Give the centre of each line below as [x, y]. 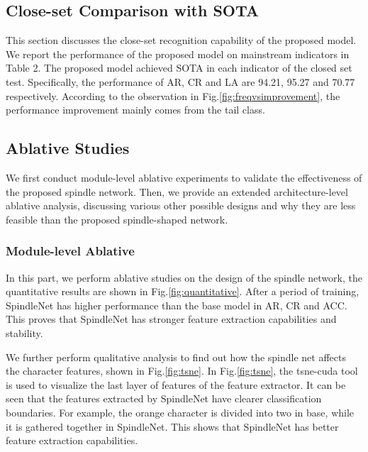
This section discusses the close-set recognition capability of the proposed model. [181, 40]
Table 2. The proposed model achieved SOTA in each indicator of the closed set [179, 68]
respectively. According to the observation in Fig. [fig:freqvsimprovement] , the [173, 95]
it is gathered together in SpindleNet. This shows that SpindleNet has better [172, 426]
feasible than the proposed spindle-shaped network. [117, 219]
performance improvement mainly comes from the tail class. [135, 110]
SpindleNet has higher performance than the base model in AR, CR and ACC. [177, 305]
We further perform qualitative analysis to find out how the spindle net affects [176, 357]
